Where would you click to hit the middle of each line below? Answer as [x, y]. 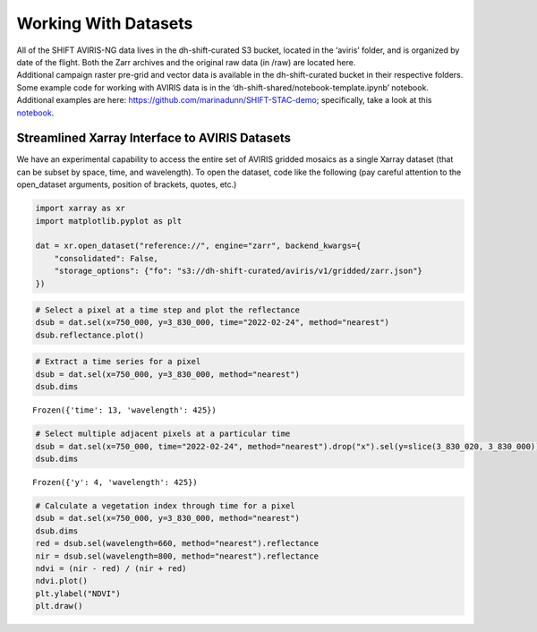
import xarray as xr [80, 209]
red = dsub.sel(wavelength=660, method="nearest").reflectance [177, 543]
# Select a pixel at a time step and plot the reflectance [167, 310]
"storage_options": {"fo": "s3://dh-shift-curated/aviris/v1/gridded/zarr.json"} [238, 271]
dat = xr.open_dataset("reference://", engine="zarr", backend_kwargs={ [198, 246]
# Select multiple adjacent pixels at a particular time [163, 434]
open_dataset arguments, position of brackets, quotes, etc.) [127, 184]
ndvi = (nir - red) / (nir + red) [111, 568]
